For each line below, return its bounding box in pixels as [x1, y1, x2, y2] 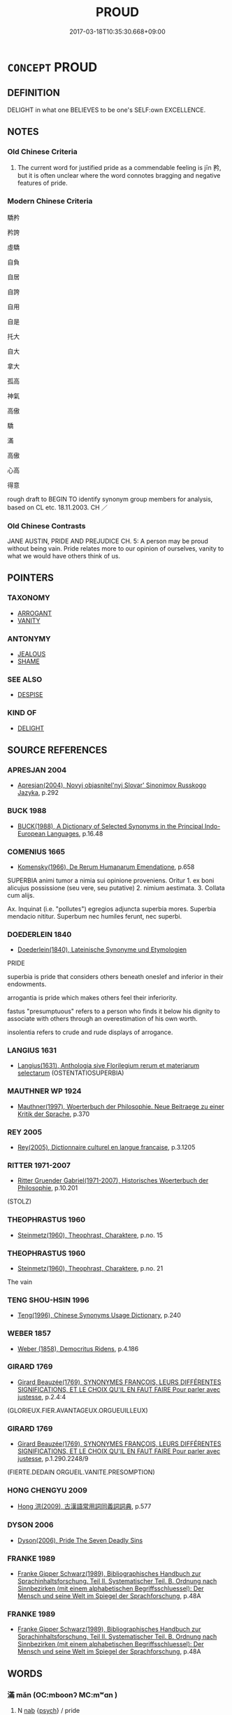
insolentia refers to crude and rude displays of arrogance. [7, 1028, 173, 1036]
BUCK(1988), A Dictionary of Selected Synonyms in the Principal [17, 821, 204, 830]
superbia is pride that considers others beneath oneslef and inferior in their [7, 973, 224, 981]
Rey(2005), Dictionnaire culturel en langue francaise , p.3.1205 [17, 1143, 196, 1152]
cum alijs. [7, 891, 35, 899]
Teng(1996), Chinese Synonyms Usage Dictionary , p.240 [17, 1311, 182, 1320]
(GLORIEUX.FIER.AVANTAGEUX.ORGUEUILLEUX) [7, 1406, 148, 1414]
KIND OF [7, 708, 37, 718]
